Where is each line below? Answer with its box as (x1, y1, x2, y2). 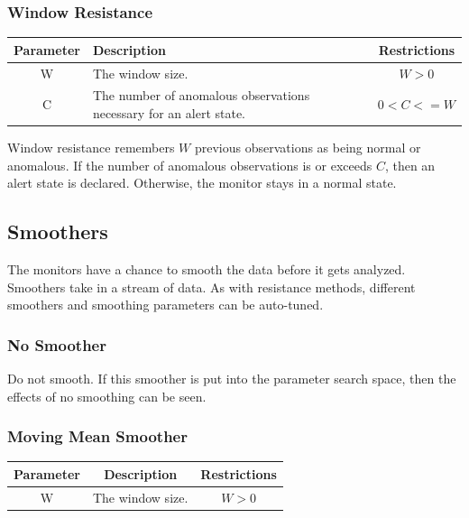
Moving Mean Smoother (7, 425, 188, 448)
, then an (384, 155, 436, 174)
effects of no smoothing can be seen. (7, 386, 207, 405)
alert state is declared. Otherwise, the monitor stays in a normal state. (7, 173, 397, 192)
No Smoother (7, 333, 107, 356)
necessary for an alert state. (92, 104, 246, 122)
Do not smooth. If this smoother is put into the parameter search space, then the (7, 369, 456, 388)
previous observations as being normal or (194, 138, 421, 157)
